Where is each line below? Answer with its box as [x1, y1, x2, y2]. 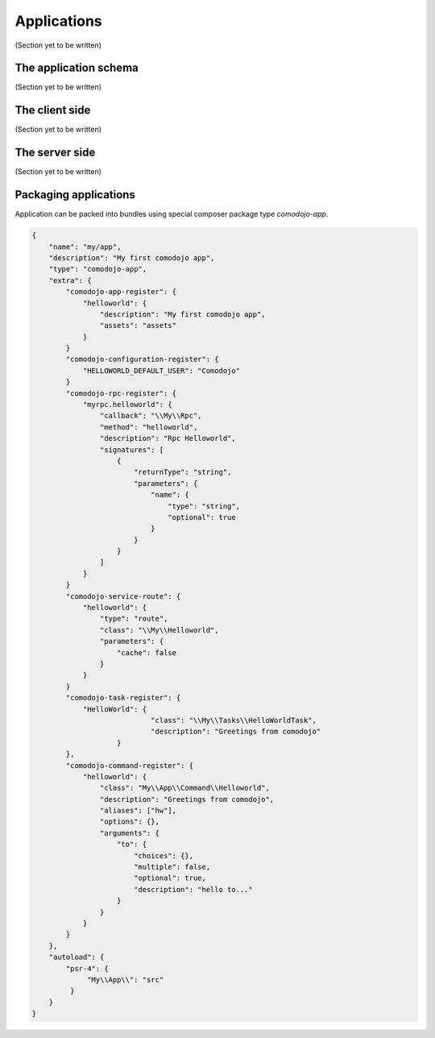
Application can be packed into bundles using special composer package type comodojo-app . [14, 210, 329, 219]
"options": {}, [99, 817, 160, 826]
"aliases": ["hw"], [99, 806, 177, 816]
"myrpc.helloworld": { [82, 400, 172, 409]
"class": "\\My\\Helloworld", [99, 625, 219, 634]
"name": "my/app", [48, 242, 122, 251]
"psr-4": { [65, 964, 109, 973]
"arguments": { [99, 828, 160, 837]
